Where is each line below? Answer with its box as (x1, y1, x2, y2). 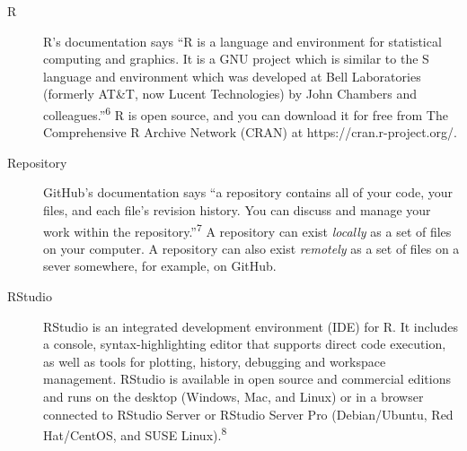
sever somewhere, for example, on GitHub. (43, 256, 277, 275)
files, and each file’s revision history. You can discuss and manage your (43, 201, 431, 219)
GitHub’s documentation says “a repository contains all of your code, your (43, 183, 454, 202)
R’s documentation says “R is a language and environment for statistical (43, 31, 442, 50)
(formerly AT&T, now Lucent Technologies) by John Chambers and (43, 84, 417, 103)
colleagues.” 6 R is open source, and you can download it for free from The (43, 102, 448, 124)
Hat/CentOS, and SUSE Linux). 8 (43, 423, 227, 444)
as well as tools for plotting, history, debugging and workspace (43, 351, 386, 370)
